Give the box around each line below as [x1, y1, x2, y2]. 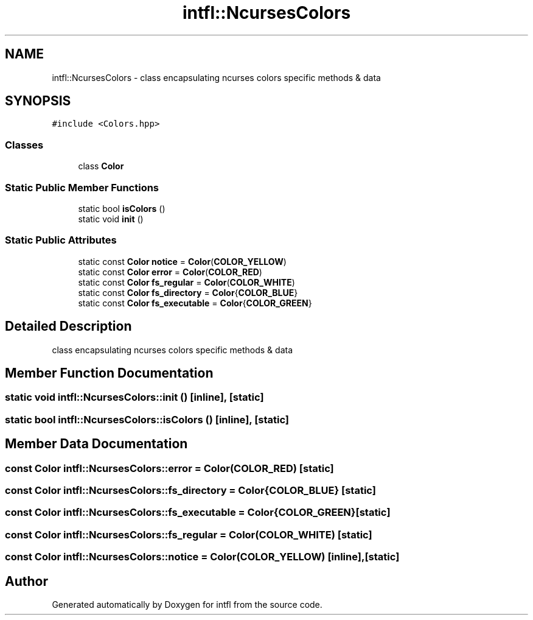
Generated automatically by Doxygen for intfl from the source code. [52, 599, 322, 610]
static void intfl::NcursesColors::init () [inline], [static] [5, 391, 264, 404]
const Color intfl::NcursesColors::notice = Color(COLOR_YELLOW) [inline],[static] [5, 551, 400, 563]
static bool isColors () [78, 203, 165, 214]
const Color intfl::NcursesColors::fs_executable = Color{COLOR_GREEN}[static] [5, 506, 391, 519]
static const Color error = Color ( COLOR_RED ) [78, 266, 262, 277]
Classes [5, 138, 44, 151]
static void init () [78, 213, 144, 224]
